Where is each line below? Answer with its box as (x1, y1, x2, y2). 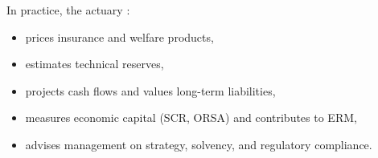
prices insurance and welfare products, (25, 28, 214, 45)
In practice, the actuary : (6, 2, 130, 18)
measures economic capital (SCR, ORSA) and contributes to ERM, (25, 109, 357, 126)
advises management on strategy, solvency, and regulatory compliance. (25, 136, 372, 152)
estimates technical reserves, (25, 55, 164, 72)
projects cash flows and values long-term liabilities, (25, 82, 276, 99)
